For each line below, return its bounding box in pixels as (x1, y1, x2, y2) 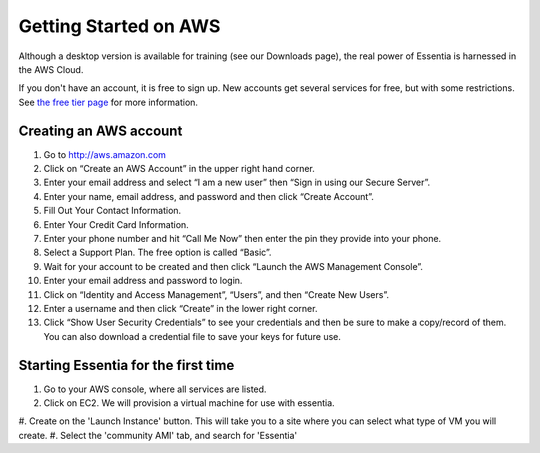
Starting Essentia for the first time (18, 356, 235, 374)
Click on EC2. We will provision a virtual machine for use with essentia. (43, 397, 335, 409)
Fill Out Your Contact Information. (43, 205, 182, 217)
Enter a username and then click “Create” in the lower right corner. (43, 302, 318, 314)
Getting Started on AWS (18, 15, 221, 37)
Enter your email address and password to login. (43, 275, 243, 287)
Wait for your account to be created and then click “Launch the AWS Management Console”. (43, 260, 424, 272)
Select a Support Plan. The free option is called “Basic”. (43, 246, 272, 259)
